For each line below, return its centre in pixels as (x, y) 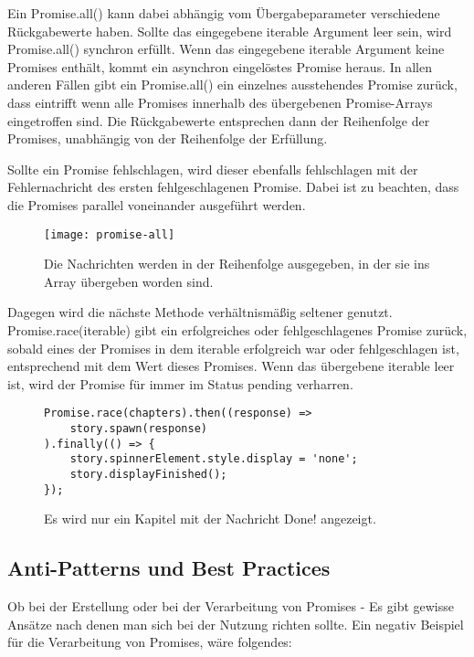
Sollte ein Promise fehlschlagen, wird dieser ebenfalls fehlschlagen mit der (213, 169)
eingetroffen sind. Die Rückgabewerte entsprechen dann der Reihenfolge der (219, 120)
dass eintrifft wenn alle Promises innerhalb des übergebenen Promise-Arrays (220, 102)
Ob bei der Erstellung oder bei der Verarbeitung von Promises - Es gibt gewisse (231, 606)
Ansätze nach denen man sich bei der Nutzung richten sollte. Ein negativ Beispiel (236, 624)
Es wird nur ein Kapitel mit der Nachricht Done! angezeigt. (210, 519)
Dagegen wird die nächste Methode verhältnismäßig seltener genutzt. (200, 312)
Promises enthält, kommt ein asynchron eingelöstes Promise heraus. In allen (220, 66)
